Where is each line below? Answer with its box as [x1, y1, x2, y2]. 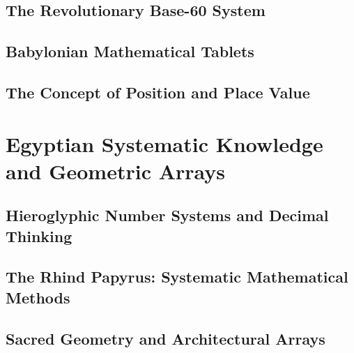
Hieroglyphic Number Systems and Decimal [6, 204, 329, 226]
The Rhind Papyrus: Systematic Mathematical [6, 266, 348, 287]
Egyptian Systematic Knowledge [6, 129, 323, 158]
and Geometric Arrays [6, 156, 226, 185]
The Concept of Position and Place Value [6, 81, 310, 103]
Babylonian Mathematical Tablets [6, 40, 254, 62]
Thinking [6, 225, 72, 246]
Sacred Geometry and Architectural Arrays [6, 327, 325, 349]
